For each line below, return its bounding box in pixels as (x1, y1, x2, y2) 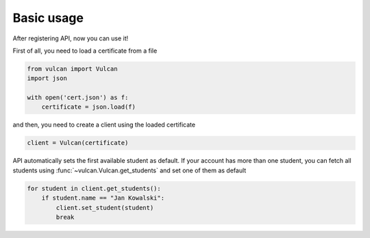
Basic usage (12, 10, 84, 25)
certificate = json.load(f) (41, 103, 136, 111)
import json (27, 75, 68, 82)
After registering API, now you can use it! (12, 34, 129, 42)
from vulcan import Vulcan (27, 65, 118, 72)
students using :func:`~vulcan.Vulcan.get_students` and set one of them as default (12, 166, 247, 174)
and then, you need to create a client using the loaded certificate (12, 120, 195, 129)
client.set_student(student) (56, 204, 154, 211)
